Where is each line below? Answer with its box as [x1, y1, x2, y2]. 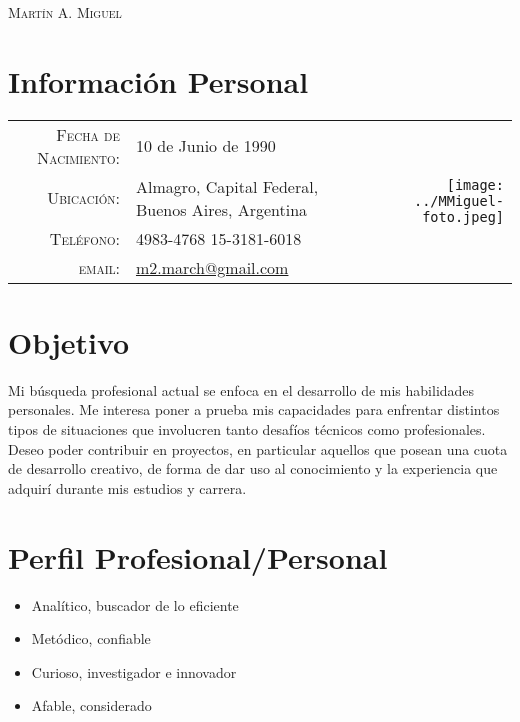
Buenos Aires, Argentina [135, 197, 308, 221]
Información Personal [8, 60, 309, 101]
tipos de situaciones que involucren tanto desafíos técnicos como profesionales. [8, 419, 486, 440]
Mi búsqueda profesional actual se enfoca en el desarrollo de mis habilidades [8, 379, 475, 400]
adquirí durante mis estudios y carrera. [8, 477, 247, 498]
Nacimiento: [37, 145, 120, 169]
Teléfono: [49, 226, 120, 250]
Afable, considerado [31, 695, 152, 716]
